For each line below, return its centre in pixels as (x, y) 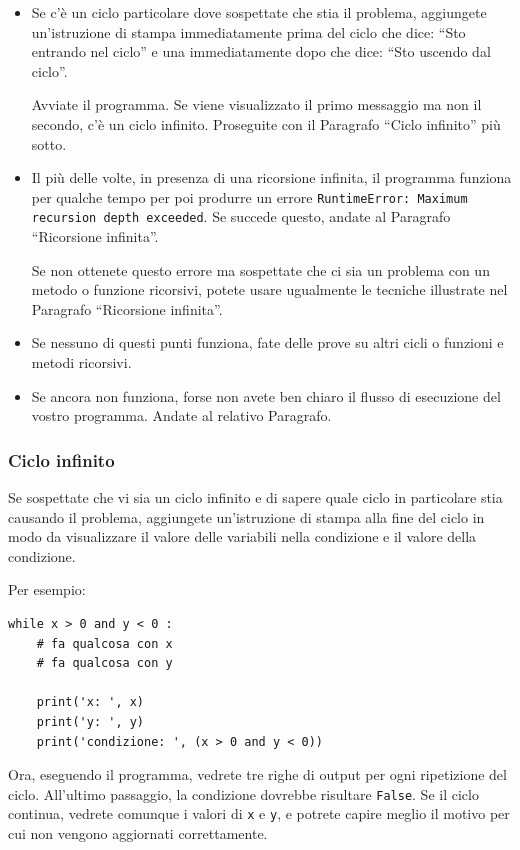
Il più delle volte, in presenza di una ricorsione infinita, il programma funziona (271, 177)
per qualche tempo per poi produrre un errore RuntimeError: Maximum (249, 196)
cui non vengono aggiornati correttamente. (138, 833)
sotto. (49, 143)
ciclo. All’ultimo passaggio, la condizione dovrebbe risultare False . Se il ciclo (243, 793)
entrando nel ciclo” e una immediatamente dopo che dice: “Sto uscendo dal (261, 51)
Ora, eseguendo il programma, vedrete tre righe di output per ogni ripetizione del (257, 774)
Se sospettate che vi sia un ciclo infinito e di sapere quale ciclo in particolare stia (255, 497)
